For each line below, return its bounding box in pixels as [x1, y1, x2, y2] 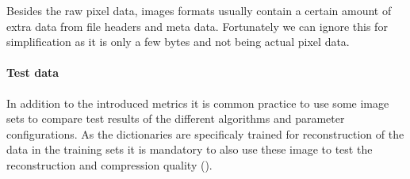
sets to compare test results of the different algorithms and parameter [6, 110, 345, 127]
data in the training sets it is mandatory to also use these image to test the [6, 141, 373, 158]
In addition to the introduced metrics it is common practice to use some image [6, 94, 389, 111]
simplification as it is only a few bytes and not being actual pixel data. [6, 33, 350, 50]
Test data [6, 64, 59, 81]
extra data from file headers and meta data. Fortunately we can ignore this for [6, 17, 388, 34]
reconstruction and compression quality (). [6, 156, 213, 173]
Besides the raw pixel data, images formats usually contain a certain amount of [6, 2, 392, 18]
